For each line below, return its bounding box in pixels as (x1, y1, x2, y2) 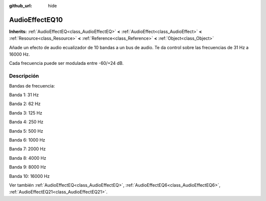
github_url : (9, 3, 32, 8)
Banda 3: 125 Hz (9, 110, 42, 115)
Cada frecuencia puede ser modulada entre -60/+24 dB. (9, 60, 124, 66)
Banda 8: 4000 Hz (9, 155, 46, 161)
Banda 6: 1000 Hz (9, 137, 45, 143)
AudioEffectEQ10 (9, 15, 63, 24)
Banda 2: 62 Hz (9, 101, 41, 107)
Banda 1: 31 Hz (9, 92, 39, 98)
